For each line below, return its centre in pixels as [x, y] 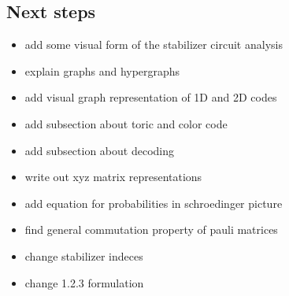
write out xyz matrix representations [113, 177]
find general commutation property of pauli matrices [151, 229]
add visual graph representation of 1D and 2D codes [151, 97]
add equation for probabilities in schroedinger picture [154, 203]
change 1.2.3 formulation [84, 282]
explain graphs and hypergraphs [102, 70]
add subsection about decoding [99, 150]
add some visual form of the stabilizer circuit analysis [154, 44]
